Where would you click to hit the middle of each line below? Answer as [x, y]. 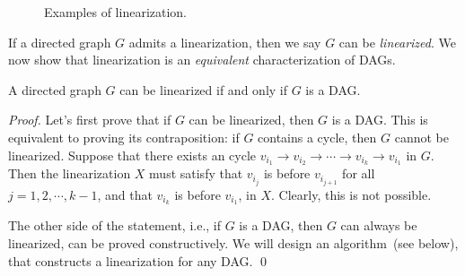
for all [359, 173]
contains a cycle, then [317, 137]
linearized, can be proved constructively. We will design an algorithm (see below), [233, 242]
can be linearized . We [397, 42]
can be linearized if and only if [204, 89]
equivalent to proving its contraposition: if [124, 137]
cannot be [421, 137]
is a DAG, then [281, 225]
